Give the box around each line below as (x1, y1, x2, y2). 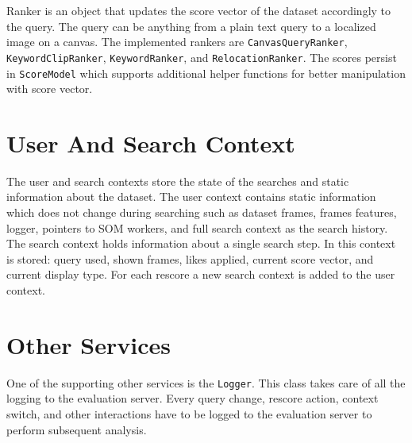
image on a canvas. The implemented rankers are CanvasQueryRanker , (6, 33, 348, 50)
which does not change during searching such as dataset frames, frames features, (6, 204, 397, 221)
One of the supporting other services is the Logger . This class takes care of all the (6, 374, 406, 391)
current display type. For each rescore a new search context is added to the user (6, 266, 395, 283)
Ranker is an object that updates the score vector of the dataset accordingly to (6, 2, 391, 18)
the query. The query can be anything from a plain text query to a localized (6, 17, 376, 34)
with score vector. (6, 80, 93, 97)
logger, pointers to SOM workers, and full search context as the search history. (6, 219, 388, 236)
